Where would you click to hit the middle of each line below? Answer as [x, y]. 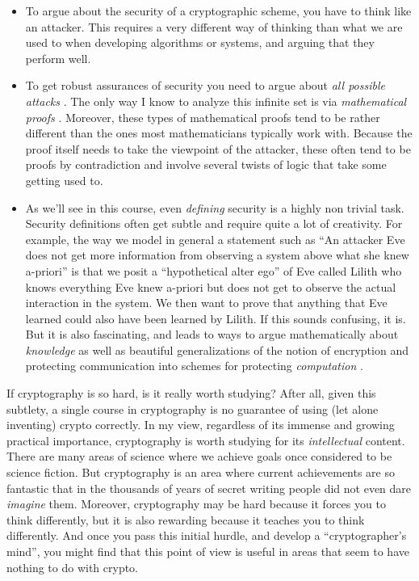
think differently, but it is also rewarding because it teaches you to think [186, 519]
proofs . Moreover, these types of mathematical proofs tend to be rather [203, 117]
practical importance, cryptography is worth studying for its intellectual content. [206, 440]
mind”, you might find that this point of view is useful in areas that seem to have [208, 551]
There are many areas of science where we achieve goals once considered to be [199, 456]
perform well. [58, 58]
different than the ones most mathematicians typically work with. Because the [219, 133]
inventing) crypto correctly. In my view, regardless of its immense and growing [201, 425]
